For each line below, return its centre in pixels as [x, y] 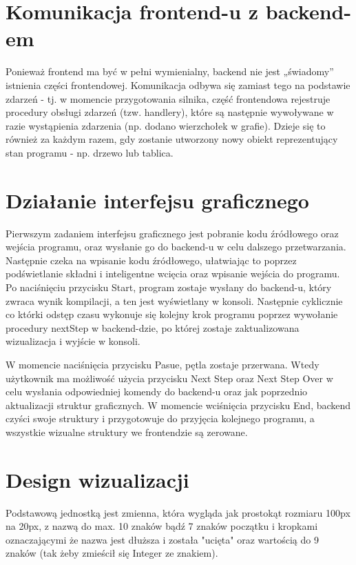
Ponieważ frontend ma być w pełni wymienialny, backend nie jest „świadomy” [170, 71]
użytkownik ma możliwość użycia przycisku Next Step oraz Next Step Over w [169, 378]
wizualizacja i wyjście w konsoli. [73, 341]
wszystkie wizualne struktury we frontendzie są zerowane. [127, 432]
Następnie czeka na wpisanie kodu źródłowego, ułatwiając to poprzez [151, 260]
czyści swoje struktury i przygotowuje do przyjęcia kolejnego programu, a [160, 418]
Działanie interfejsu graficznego [157, 200]
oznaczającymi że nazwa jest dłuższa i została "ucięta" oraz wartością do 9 [162, 539]
